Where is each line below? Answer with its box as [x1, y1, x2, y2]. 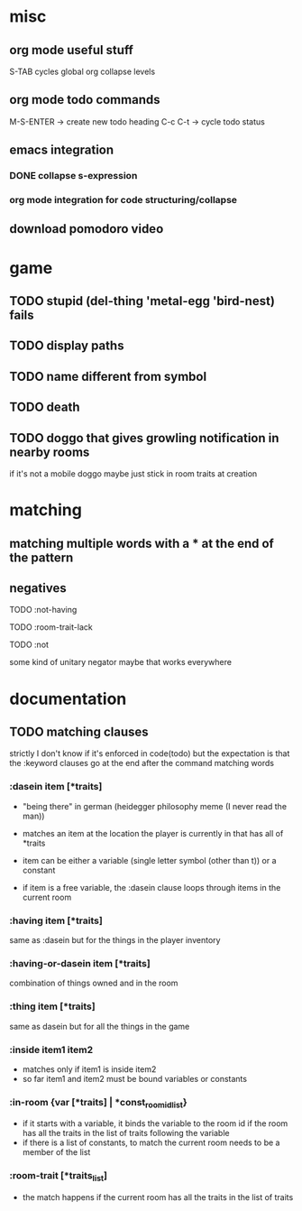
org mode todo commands [9, 92, 160, 107]
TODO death [9, 400, 80, 415]
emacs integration [9, 143, 114, 158]
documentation [9, 689, 127, 709]
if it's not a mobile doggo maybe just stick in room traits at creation [9, 468, 258, 479]
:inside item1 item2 [9, 1043, 94, 1056]
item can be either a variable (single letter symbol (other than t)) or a [22, 855, 277, 865]
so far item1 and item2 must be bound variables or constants [22, 1073, 248, 1084]
